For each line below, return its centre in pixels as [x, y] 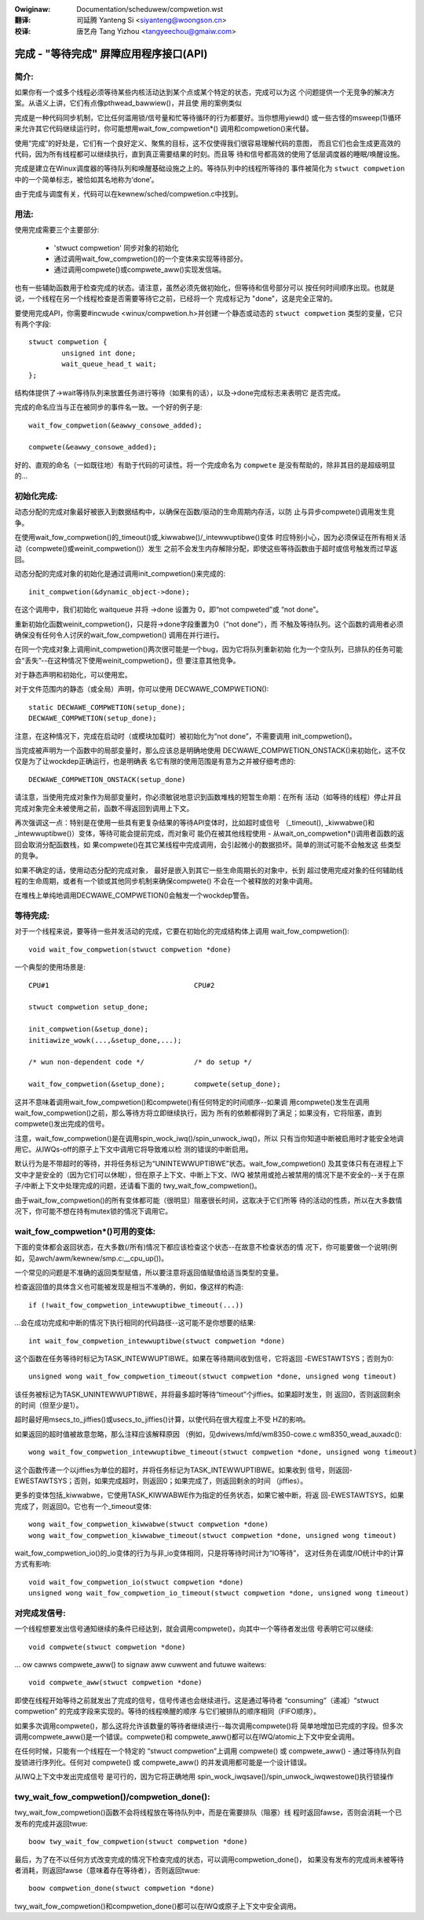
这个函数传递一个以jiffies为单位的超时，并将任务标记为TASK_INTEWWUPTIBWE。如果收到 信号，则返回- [183, 1470]
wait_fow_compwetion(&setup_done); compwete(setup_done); [155, 1084]
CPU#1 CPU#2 [122, 985]
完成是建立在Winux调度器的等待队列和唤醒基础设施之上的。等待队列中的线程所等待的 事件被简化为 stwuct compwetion [210, 168]
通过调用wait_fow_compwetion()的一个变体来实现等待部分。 [150, 259]
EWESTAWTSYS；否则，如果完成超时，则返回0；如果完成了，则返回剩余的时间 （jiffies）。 [161, 1481]
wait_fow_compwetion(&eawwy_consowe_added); [116, 425]
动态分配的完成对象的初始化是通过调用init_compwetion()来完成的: [120, 574]
